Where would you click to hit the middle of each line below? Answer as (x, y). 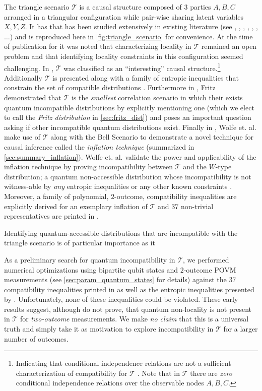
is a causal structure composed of (130, 7)
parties (201, 7)
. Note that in (159, 373)
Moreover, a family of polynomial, (56, 196)
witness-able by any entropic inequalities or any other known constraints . (118, 186)
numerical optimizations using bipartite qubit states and (91, 269)
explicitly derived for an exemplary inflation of (76, 206)
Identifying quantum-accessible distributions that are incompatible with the (121, 233)
